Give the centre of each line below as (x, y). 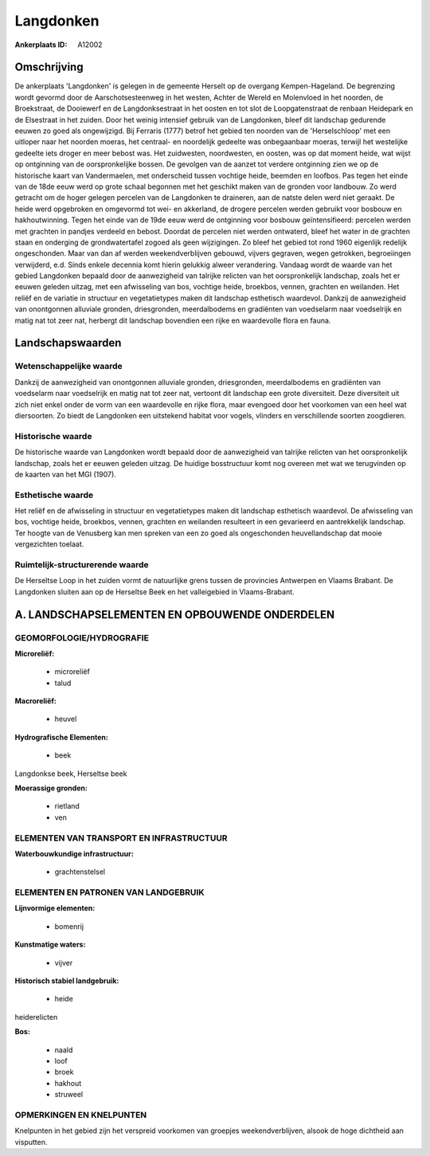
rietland (67, 806)
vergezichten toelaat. (49, 544)
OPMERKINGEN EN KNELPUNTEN (81, 1115)
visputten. (31, 1142)
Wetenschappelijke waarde (68, 366)
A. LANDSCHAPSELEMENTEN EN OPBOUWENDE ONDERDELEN (175, 615)
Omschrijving (49, 67)
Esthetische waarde (54, 495)
